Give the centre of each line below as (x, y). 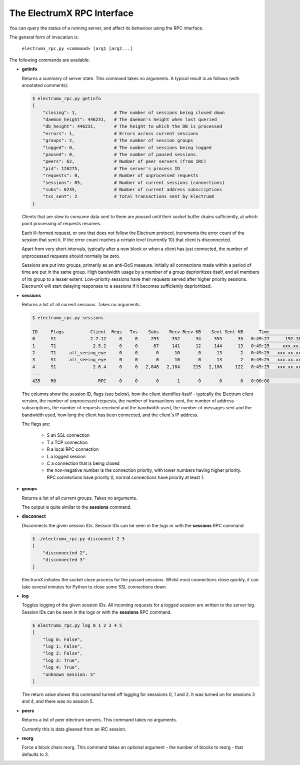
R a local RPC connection (73, 449)
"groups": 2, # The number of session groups (118, 141)
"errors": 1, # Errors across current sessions (120, 133)
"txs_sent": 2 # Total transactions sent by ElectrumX (128, 197)
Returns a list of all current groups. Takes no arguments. (79, 498)
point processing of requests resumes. (61, 224)
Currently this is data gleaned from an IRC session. (74, 729)
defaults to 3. (35, 754)
